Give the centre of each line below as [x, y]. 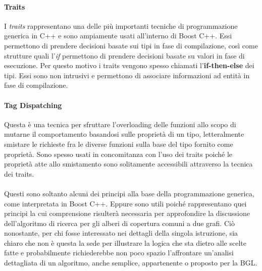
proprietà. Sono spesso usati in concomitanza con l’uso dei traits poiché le [118, 154]
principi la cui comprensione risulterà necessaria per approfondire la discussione [127, 213]
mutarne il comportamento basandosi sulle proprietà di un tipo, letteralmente [124, 134]
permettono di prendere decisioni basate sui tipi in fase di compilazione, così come [131, 45]
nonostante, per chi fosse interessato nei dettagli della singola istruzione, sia [121, 233]
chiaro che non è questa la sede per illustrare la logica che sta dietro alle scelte [125, 242]
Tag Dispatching [33, 105]
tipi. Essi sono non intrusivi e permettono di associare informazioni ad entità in [127, 75]
